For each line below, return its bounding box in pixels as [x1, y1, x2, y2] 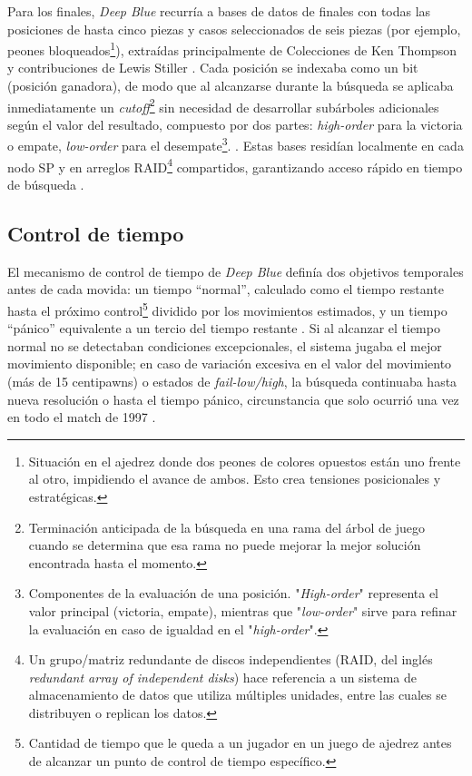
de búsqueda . [7, 174, 84, 193]
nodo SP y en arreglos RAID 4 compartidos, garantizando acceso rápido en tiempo [7, 154, 463, 176]
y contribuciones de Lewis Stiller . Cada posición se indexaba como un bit [7, 58, 418, 77]
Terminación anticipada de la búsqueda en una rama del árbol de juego [28, 517, 425, 536]
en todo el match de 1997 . [7, 408, 156, 427]
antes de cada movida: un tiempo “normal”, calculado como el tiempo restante [7, 280, 444, 299]
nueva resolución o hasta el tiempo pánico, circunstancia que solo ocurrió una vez [7, 389, 459, 408]
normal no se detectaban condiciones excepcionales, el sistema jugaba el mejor [7, 336, 442, 355]
